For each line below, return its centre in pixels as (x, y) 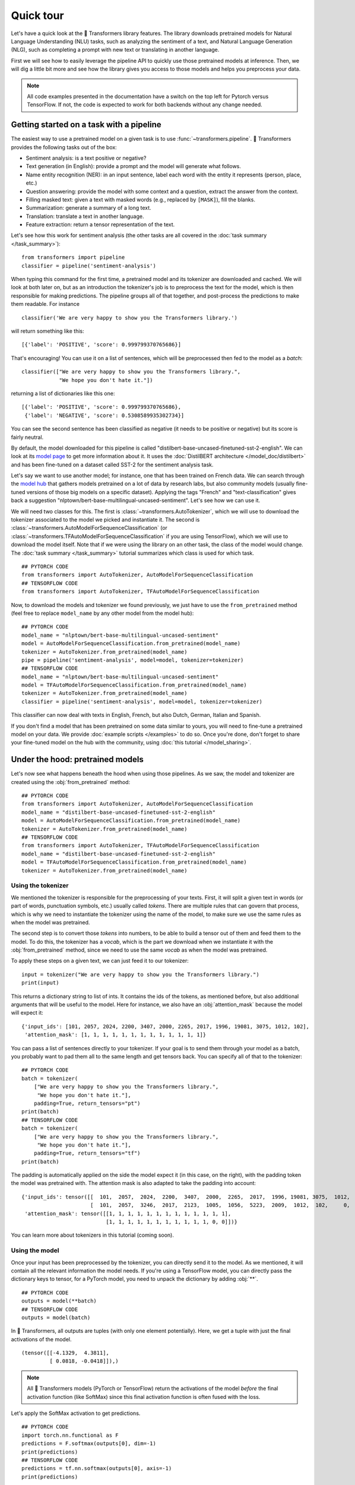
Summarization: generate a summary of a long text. (88, 208)
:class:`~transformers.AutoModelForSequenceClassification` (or (89, 528)
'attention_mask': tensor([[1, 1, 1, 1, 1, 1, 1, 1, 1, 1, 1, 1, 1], (128, 1214)
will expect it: (27, 1013)
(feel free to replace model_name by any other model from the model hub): (102, 613)
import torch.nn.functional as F (70, 1435)
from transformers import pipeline (73, 257)
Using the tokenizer (40, 886)
